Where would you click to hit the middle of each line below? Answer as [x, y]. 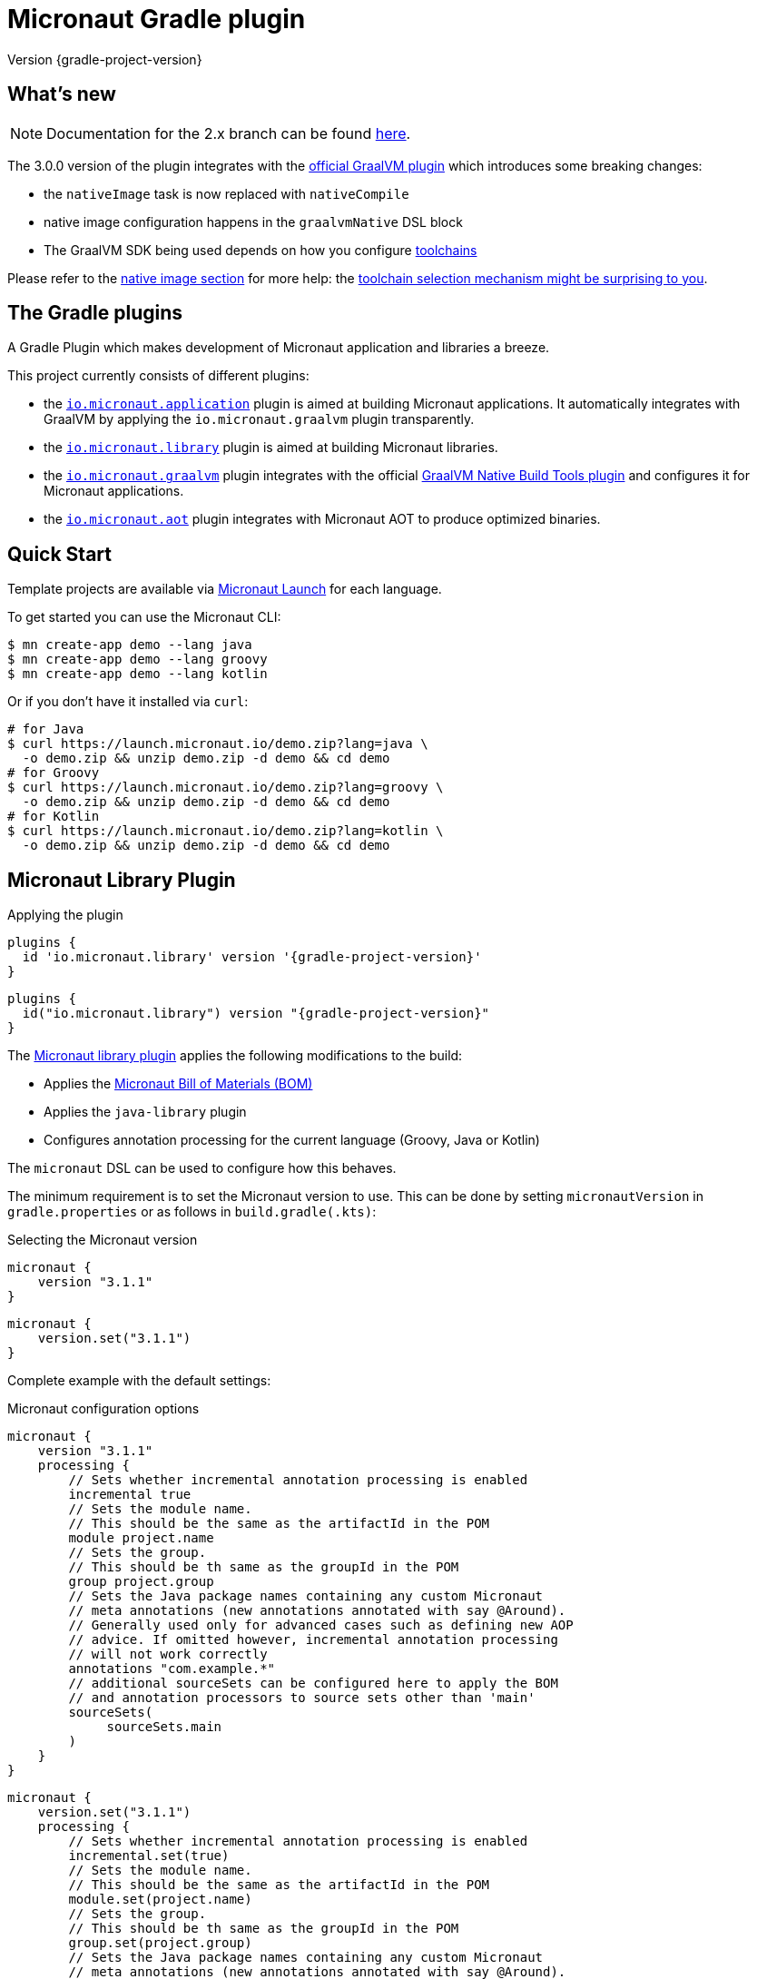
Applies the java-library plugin [145, 1112]
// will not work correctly [168, 1654]
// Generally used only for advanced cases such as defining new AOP [321, 1625]
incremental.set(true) [149, 1856]
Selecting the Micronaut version [103, 1240]
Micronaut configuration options [103, 1409]
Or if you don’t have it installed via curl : [128, 702]
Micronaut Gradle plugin [157, 19]
